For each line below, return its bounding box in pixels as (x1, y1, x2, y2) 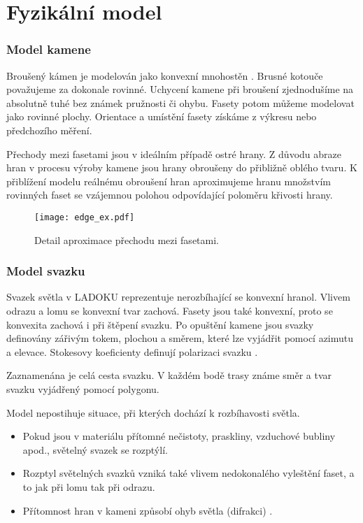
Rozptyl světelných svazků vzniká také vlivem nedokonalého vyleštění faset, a (22, 466, 355, 480)
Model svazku (6, 262, 85, 280)
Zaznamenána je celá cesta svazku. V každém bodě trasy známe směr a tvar (6, 368, 332, 382)
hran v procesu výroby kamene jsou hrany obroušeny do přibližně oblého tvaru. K (6, 160, 357, 175)
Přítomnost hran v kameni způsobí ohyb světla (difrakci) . (22, 503, 273, 517)
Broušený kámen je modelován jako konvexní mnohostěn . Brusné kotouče (6, 68, 323, 83)
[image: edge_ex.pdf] (34, 212, 135, 222)
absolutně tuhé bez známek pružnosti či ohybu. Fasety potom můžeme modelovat (6, 95, 355, 110)
